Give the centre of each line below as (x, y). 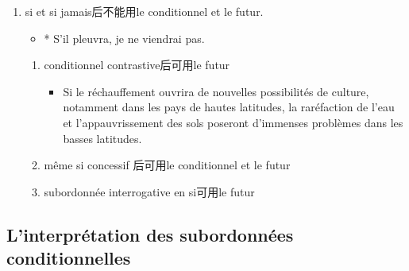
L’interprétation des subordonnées (150, 234)
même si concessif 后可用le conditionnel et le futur (167, 165)
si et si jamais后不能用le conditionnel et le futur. (144, 11)
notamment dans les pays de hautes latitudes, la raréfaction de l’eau (229, 107)
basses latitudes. (102, 138)
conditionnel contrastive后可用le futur (137, 65)
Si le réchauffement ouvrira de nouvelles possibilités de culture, (216, 91)
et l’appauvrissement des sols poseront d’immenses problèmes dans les (233, 122)
